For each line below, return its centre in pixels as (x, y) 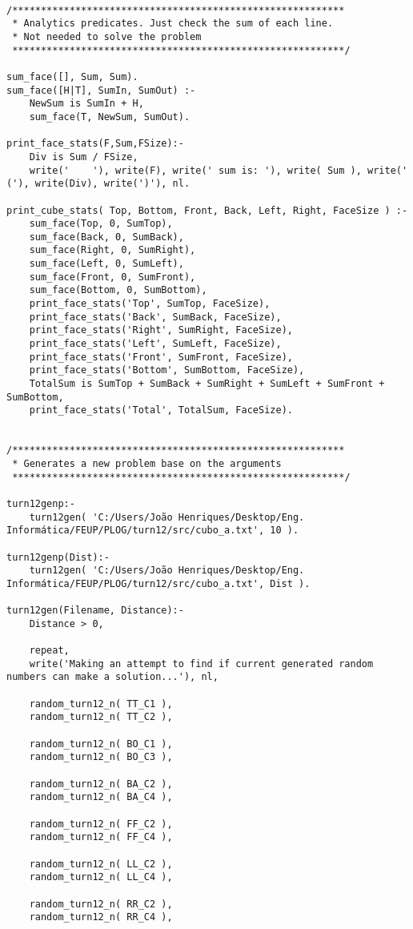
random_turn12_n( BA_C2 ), (101, 784)
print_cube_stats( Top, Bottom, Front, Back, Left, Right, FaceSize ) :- (207, 210)
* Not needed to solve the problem (107, 36)
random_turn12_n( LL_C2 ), (101, 864)
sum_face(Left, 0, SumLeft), (106, 264)
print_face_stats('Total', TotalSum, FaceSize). (161, 410)
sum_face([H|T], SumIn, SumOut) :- (101, 90)
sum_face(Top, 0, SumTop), (101, 224)
